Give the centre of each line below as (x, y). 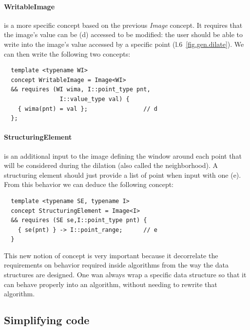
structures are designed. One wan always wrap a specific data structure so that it (125, 275)
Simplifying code (47, 320)
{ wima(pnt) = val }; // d (87, 109)
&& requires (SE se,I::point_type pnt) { (79, 220)
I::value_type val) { (95, 99)
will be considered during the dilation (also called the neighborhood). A (111, 165)
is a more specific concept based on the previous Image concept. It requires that (123, 25)
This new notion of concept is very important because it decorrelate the (111, 255)
